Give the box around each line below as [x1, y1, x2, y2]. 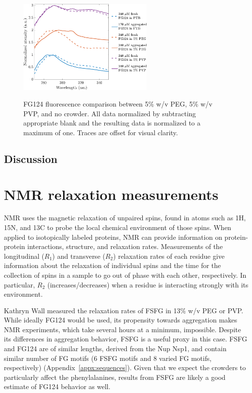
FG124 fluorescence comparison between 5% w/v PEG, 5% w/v [23, 99, 213, 109]
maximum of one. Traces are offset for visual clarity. [23, 127, 178, 137]
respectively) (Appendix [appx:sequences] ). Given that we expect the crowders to [4, 362, 246, 373]
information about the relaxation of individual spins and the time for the [4, 260, 221, 270]
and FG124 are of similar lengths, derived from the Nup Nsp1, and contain [4, 343, 227, 354]
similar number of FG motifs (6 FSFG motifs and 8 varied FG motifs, [4, 353, 212, 363]
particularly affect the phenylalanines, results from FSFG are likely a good [4, 372, 226, 382]
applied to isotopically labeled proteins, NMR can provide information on [4, 232, 222, 242]
